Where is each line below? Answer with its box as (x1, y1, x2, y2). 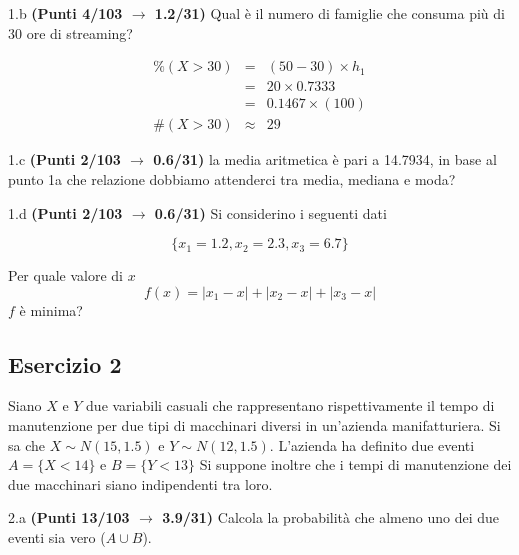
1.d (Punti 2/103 (8, 202, 123, 223)
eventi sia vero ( (8, 527, 106, 548)
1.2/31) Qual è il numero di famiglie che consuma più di (154, 3, 505, 23)
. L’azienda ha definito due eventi (269, 434, 475, 455)
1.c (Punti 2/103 (8, 149, 121, 170)
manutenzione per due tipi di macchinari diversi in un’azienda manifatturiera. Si (8, 415, 501, 436)
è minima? (19, 299, 83, 320)
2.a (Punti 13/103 (8, 507, 130, 528)
